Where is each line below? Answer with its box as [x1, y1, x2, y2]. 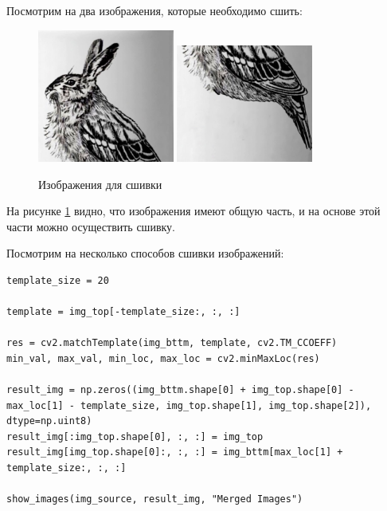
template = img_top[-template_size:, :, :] [6, 306, 240, 318]
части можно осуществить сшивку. [6, 218, 175, 234]
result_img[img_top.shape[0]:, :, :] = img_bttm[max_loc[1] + [6, 446, 343, 458]
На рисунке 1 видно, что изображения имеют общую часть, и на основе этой [6, 202, 381, 219]
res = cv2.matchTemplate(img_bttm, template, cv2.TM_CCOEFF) [6, 337, 338, 349]
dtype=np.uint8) [6, 415, 92, 427]
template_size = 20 [6, 274, 109, 286]
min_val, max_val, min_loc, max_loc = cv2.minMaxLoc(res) [6, 352, 320, 364]
